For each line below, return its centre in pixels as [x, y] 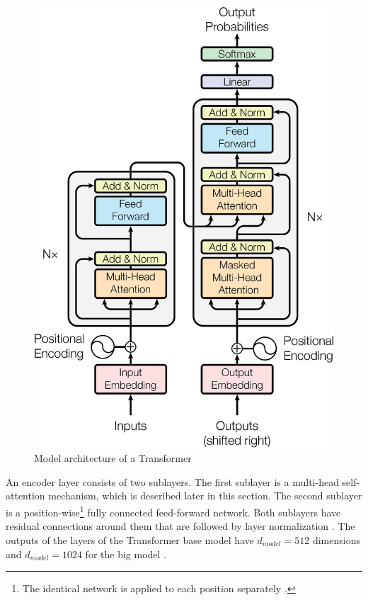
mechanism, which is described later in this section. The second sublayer [205, 496]
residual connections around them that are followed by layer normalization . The [180, 526]
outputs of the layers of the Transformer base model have [130, 539]
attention [25, 496]
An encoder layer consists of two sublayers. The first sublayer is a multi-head [172, 481]
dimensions [336, 539]
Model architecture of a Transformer [113, 458]
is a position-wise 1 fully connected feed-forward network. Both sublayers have [173, 511]
